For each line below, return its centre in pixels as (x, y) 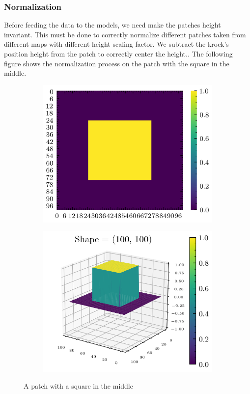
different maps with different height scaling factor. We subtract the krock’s (116, 44)
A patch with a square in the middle (78, 385)
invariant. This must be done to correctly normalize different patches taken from (125, 34)
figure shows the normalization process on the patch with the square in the (117, 63)
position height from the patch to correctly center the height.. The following (118, 54)
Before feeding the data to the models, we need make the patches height (112, 25)
